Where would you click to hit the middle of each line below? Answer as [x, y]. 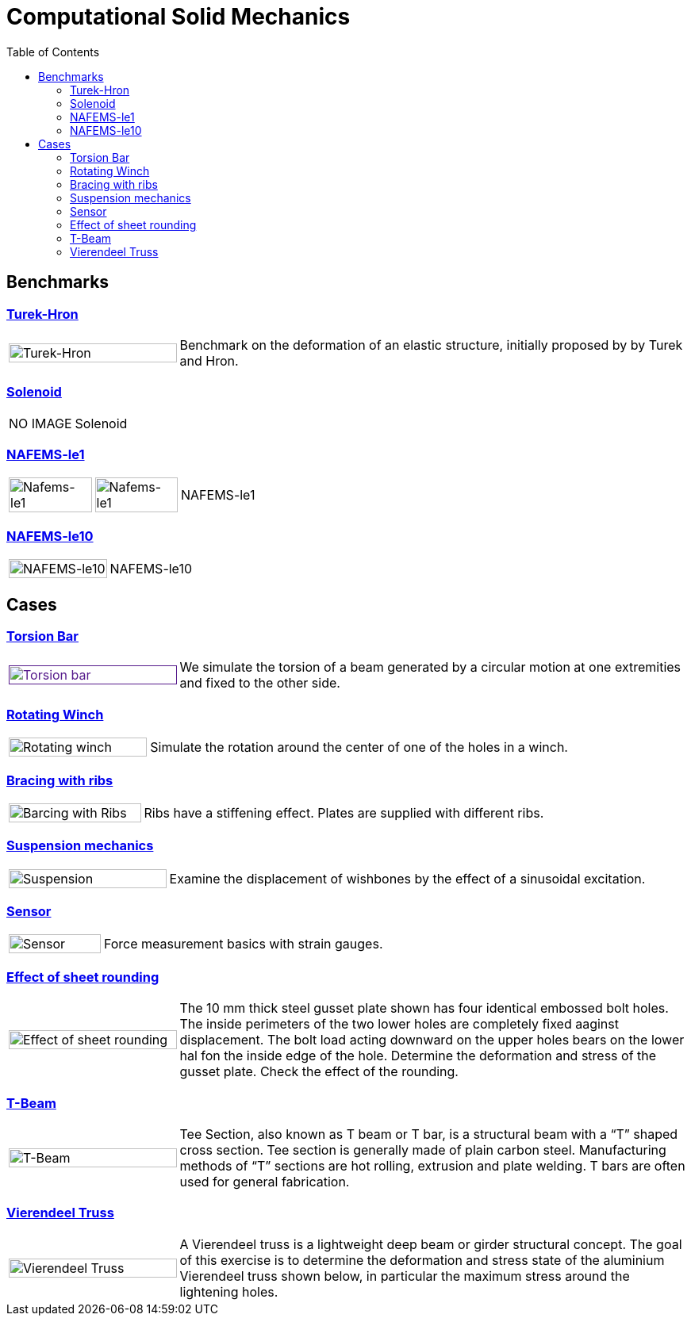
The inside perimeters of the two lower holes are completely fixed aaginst [399, 1024]
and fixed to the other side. [260, 683]
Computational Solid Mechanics [179, 17]
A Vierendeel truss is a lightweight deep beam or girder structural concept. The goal [431, 1244]
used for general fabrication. [265, 1181]
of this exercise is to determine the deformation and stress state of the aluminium [422, 1260]
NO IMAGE [40, 423]
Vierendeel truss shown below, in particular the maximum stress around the [405, 1276]
